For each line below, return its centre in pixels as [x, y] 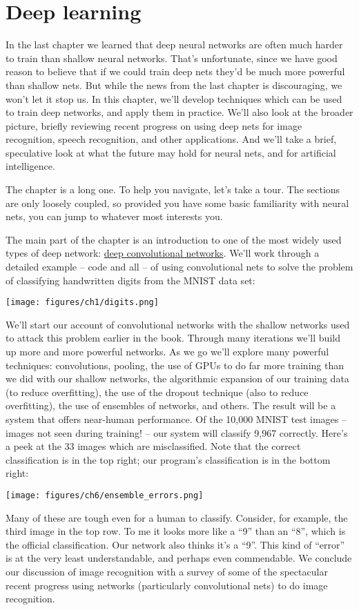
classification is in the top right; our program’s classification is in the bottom [168, 459]
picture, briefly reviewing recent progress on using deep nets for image [154, 125]
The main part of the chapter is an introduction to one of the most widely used [174, 239]
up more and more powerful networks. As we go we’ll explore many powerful [167, 352]
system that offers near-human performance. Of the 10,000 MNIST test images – [176, 419]
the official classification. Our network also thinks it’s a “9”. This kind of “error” [175, 544]
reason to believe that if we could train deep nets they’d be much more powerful [175, 71]
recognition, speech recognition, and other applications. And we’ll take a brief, [171, 139]
